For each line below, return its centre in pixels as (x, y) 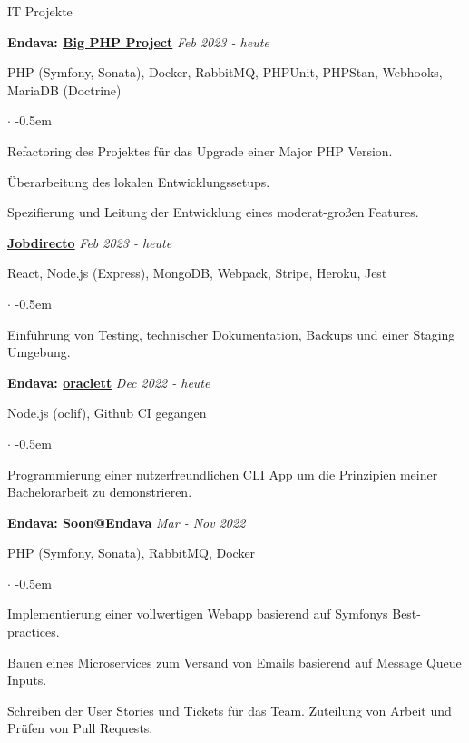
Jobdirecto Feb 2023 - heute (90, 242)
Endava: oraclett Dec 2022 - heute (109, 382)
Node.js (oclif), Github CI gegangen (107, 413)
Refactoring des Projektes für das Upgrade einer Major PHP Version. (200, 150)
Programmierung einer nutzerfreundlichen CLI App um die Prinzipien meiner (223, 474)
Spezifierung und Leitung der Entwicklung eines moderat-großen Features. (213, 212)
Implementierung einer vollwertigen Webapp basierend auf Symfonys (198, 614)
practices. (34, 632)
